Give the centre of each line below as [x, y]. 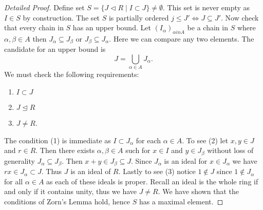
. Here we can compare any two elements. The [182, 38]
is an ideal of [91, 171]
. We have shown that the [198, 191]
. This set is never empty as [206, 7]
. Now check [240, 17]
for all [14, 181]
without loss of [230, 150]
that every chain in [34, 27]
